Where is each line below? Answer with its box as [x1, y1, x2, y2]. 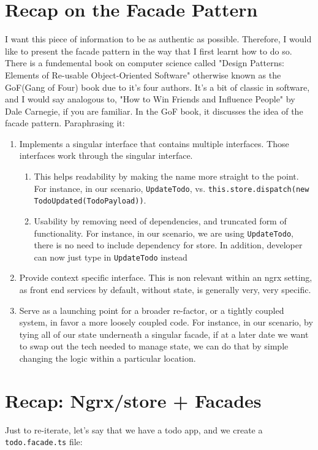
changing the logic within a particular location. [19, 352, 196, 365]
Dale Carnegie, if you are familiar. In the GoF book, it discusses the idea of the [5, 104, 303, 117]
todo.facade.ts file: [5, 435, 83, 448]
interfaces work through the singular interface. [19, 149, 193, 162]
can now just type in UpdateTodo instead [34, 250, 187, 263]
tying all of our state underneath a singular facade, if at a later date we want [19, 327, 309, 340]
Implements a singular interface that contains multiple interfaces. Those [19, 137, 289, 150]
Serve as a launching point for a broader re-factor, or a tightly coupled [19, 303, 284, 316]
